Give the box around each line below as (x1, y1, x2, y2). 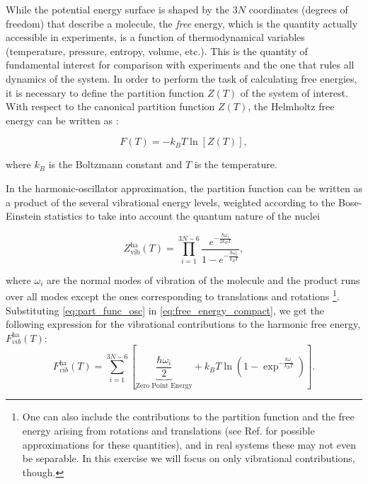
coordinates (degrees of (248, 2, 348, 16)
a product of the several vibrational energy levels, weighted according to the (6, 194, 335, 209)
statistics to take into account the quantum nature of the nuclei (44, 208, 320, 223)
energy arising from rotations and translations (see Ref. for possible (22, 423, 315, 437)
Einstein (6, 208, 42, 223)
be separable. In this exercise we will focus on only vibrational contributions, (22, 451, 355, 466)
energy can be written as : (6, 112, 119, 127)
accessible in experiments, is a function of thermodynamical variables (6, 30, 305, 45)
